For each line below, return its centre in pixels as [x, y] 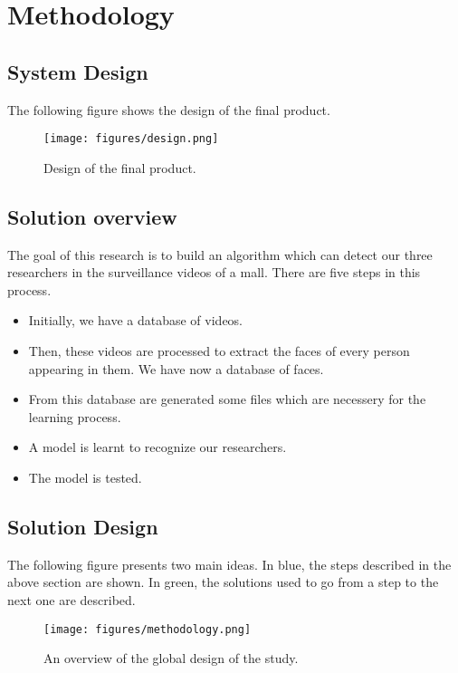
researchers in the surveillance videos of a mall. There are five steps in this [214, 272]
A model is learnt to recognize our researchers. [157, 447]
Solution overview [92, 216]
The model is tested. [85, 477]
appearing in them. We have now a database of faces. [176, 368]
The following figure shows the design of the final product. [169, 109]
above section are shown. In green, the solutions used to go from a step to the [223, 582]
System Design [78, 71]
